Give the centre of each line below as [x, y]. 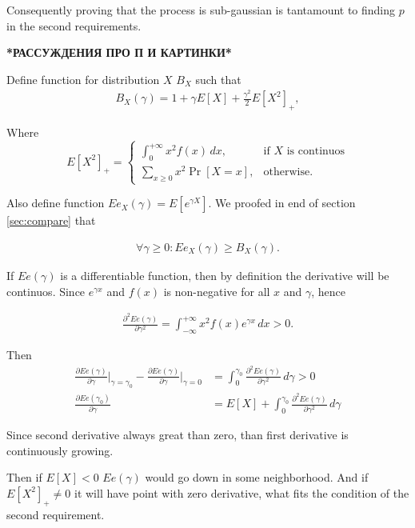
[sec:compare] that [51, 220]
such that [218, 79]
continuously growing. [60, 450]
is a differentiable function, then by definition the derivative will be [225, 276]
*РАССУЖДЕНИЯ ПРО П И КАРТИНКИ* [119, 52]
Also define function [56, 203]
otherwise [287, 172]
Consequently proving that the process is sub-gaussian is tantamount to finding [201, 10]
